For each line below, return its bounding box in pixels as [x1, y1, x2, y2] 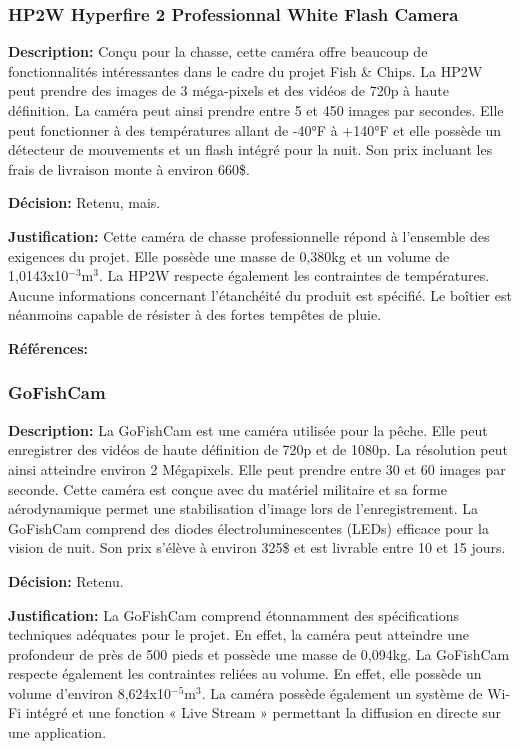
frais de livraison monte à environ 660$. [8, 158, 250, 179]
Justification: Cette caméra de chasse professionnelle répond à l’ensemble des [8, 225, 490, 246]
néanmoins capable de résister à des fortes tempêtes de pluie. [8, 304, 382, 325]
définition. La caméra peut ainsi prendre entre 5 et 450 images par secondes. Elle [8, 100, 504, 120]
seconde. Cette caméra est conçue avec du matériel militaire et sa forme [8, 478, 447, 499]
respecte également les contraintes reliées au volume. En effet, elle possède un [8, 663, 482, 684]
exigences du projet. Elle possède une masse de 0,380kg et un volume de [8, 245, 450, 266]
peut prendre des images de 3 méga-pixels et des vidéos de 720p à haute [8, 80, 450, 101]
